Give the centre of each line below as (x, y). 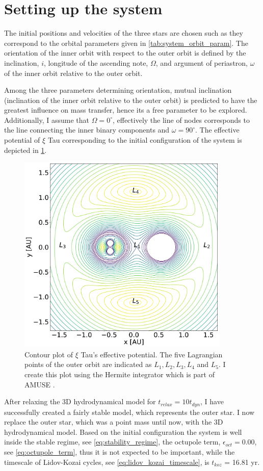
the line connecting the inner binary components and (87, 130)
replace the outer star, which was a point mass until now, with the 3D (114, 422)
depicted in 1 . (25, 150)
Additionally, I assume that (47, 120)
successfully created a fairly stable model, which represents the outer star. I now (129, 412)
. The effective (217, 130)
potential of (22, 140)
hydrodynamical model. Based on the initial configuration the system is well (123, 431)
